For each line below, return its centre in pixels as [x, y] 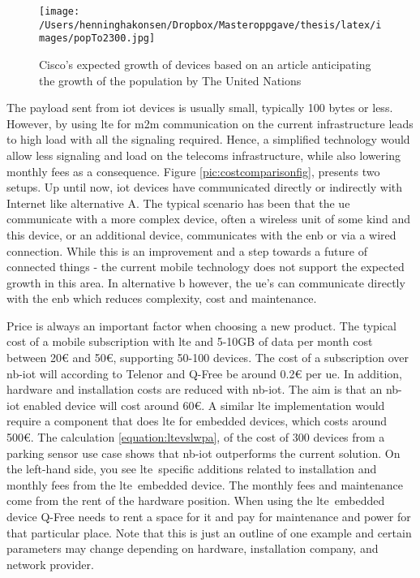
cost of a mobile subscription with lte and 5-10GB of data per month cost [190, 341]
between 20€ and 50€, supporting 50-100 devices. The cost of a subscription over [208, 358]
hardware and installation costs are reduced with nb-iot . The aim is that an [195, 389]
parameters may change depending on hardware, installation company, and [193, 548]
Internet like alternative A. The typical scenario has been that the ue [178, 203]
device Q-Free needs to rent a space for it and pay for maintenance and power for [209, 516]
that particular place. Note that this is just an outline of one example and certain [209, 532]
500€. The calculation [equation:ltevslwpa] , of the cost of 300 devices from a [196, 437]
